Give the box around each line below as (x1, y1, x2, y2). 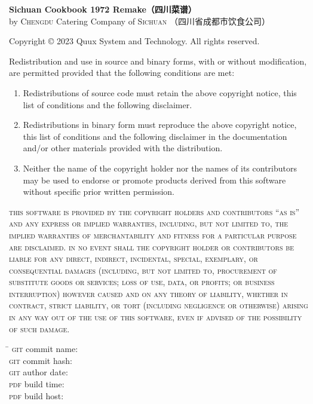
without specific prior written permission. (23, 185, 174, 198)
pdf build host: (9, 389, 64, 402)
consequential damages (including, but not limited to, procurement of (9, 264, 277, 276)
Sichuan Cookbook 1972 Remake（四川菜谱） (9, 3, 197, 15)
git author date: (9, 366, 68, 378)
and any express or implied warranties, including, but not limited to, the (9, 217, 288, 229)
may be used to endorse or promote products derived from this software (23, 173, 286, 186)
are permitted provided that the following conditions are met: (9, 66, 235, 79)
